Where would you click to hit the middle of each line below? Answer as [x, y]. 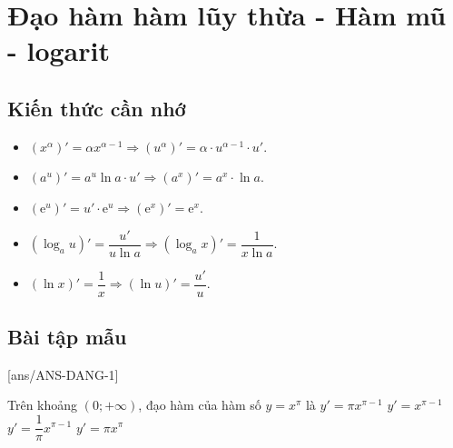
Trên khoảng [43, 405]
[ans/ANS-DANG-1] [63, 374]
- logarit [59, 50]
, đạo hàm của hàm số [200, 405]
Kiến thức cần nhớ [97, 108]
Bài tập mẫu [67, 337]
